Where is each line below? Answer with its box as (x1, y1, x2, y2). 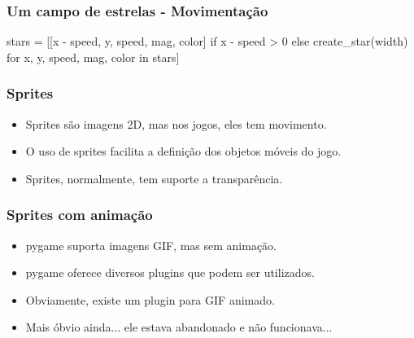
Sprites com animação (7, 204, 153, 225)
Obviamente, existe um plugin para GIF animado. (25, 291, 275, 308)
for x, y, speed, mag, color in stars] (7, 48, 180, 65)
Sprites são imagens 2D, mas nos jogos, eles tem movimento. (25, 115, 327, 132)
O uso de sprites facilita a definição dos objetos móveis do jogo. (25, 143, 342, 160)
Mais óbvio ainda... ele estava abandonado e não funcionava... (25, 318, 333, 336)
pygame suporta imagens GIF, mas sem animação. (25, 236, 277, 253)
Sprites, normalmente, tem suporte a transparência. (25, 169, 283, 187)
